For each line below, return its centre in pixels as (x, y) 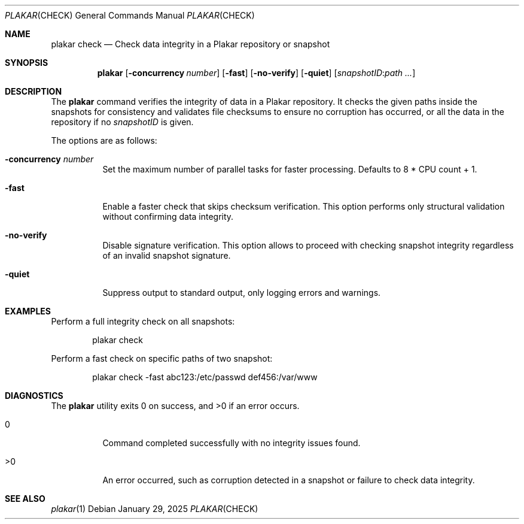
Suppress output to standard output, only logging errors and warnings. (242, 293)
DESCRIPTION (33, 91)
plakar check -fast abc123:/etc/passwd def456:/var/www (205, 377)
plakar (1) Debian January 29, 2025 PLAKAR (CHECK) (155, 509)
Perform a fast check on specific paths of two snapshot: (162, 358)
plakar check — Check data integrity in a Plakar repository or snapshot (191, 44)
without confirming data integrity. (168, 216)
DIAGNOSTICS (34, 396)
